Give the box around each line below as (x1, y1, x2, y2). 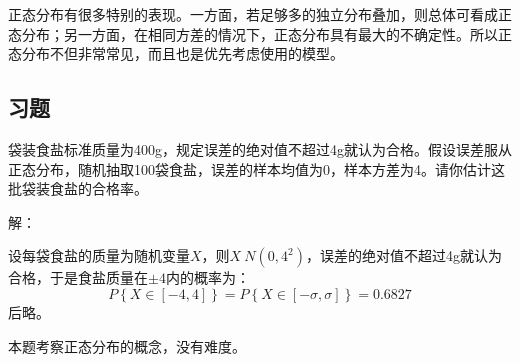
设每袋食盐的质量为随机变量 (8, 245, 190, 266)
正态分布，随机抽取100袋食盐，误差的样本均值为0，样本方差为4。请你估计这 (8, 158, 505, 179)
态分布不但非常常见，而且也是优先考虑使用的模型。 (8, 43, 344, 64)
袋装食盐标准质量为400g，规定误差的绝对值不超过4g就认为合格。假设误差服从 (8, 138, 512, 159)
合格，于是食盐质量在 (8, 267, 148, 288)
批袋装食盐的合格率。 (8, 178, 148, 199)
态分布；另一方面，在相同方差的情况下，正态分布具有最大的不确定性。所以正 (8, 23, 512, 44)
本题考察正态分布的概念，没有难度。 (8, 335, 246, 356)
